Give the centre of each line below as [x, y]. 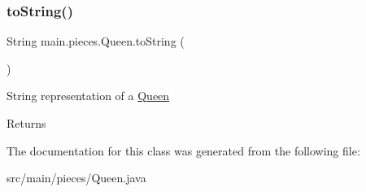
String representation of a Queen [88, 96]
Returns [26, 123]
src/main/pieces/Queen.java [76, 178]
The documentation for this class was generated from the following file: [183, 150]
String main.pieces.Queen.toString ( [96, 41]
